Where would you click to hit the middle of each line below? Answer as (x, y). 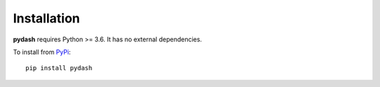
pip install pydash (59, 68)
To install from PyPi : (42, 52)
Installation (46, 18)
